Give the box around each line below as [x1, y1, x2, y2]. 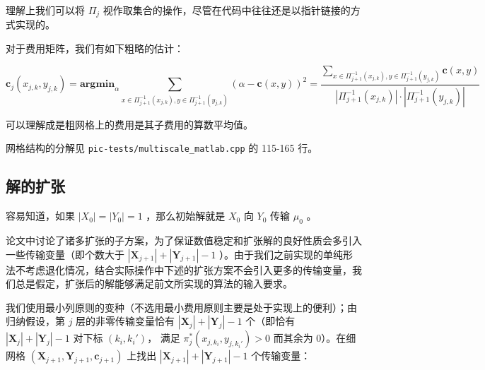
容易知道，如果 [6, 208, 75, 223]
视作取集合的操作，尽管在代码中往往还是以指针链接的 [103, 3, 351, 17]
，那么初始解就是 [146, 208, 226, 223]
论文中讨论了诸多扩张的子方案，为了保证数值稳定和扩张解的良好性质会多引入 [6, 232, 362, 247]
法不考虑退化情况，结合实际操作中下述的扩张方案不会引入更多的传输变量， [6, 262, 352, 277]
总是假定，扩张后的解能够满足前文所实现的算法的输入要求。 [15, 276, 293, 291]
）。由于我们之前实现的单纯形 [219, 246, 353, 261]
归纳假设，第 [6, 314, 65, 328]
